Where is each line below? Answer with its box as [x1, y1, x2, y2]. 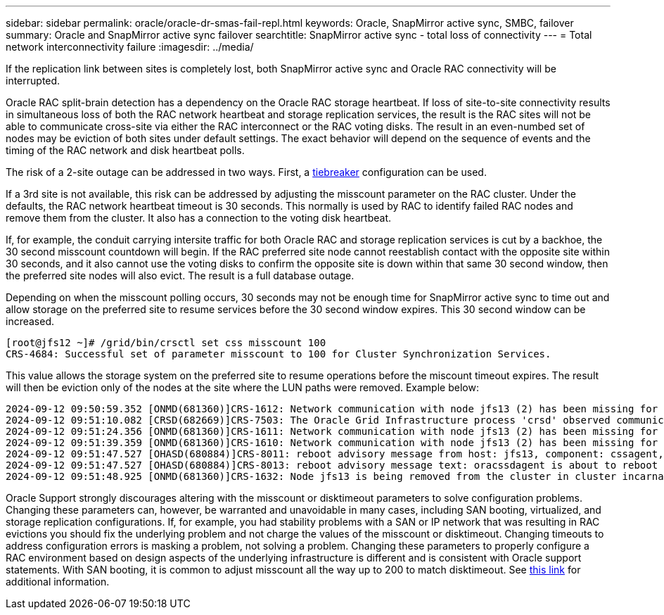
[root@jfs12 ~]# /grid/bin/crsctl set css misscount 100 [6, 337, 326, 348]
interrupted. [6, 75, 60, 87]
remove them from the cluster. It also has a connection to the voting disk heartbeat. [6, 212, 392, 224]
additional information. [6, 576, 110, 588]
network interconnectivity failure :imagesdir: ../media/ [6, 41, 254, 53]
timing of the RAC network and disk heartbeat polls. [6, 144, 245, 156]
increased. [6, 315, 55, 327]
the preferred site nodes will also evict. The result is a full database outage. [6, 270, 355, 281]
